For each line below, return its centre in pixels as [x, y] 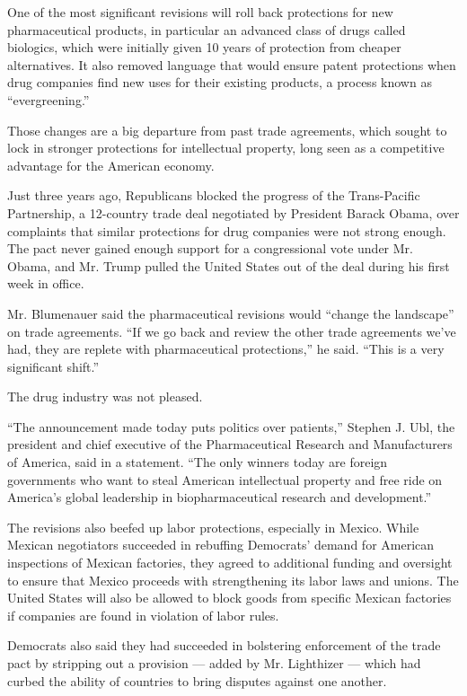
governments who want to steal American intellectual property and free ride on [225, 479]
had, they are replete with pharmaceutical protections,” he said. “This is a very [226, 349]
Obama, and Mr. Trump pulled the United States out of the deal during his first [229, 265]
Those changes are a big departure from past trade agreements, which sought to [227, 130]
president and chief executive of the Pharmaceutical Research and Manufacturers [230, 444]
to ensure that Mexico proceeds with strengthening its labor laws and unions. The [233, 580]
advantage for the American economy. [111, 165]
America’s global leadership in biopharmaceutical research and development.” [220, 497]
